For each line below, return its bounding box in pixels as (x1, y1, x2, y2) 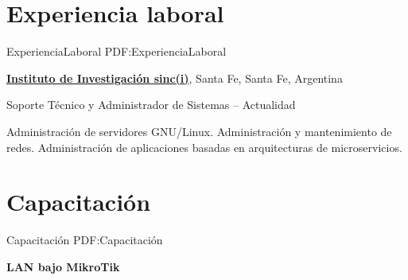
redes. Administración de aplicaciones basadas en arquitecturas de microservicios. (6, 138, 402, 155)
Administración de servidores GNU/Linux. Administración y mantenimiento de (6, 122, 392, 139)
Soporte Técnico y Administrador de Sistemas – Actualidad (6, 96, 296, 113)
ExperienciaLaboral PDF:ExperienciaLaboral (6, 43, 227, 60)
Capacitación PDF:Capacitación (6, 231, 163, 248)
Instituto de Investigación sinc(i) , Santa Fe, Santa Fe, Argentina (6, 69, 343, 86)
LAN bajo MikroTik (6, 258, 120, 274)
